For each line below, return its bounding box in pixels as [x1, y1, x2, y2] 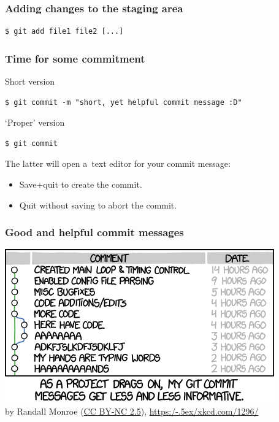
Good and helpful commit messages [5, 224, 184, 240]
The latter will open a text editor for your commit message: [5, 157, 231, 170]
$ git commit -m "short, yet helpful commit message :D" [5, 98, 242, 107]
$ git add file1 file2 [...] [5, 27, 124, 36]
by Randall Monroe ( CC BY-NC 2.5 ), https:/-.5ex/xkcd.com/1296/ [5, 405, 259, 417]
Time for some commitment [5, 50, 145, 66]
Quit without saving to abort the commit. [19, 198, 177, 211]
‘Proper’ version [5, 116, 65, 129]
